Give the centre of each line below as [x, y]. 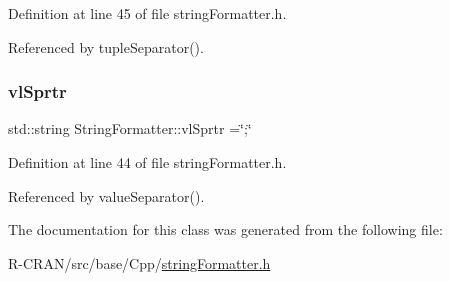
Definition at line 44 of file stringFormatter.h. [147, 162]
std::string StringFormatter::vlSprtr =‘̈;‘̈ [130, 128]
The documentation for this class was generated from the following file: [225, 229]
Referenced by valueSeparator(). [106, 195]
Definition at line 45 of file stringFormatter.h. [147, 13]
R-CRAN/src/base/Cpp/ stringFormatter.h [139, 262]
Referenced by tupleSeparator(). [106, 46]
